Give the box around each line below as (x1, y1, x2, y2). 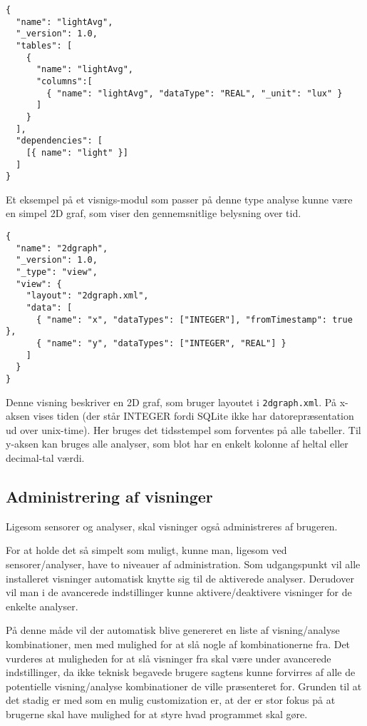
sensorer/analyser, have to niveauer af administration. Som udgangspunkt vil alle (6, 556, 361, 571)
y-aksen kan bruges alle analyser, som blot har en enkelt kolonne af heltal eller (6, 436, 348, 451)
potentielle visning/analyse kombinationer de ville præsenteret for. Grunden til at (6, 678, 362, 693)
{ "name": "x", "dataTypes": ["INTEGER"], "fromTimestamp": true (36, 314, 353, 325)
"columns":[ (36, 76, 93, 86)
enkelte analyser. (6, 598, 78, 613)
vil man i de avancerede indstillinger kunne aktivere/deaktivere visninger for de (6, 585, 352, 600)
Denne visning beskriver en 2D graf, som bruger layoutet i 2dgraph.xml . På (6, 394, 336, 409)
